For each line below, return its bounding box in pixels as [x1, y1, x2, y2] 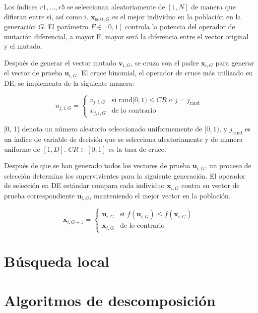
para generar [215, 57, 254, 67]
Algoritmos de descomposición [4, 290, 216, 310]
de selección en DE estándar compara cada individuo [4, 180, 165, 190]
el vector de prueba [4, 67, 63, 78]
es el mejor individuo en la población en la [112, 11, 241, 21]
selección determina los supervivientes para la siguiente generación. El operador [4, 170, 246, 181]
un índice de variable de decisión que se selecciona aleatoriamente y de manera [4, 133, 243, 144]
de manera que [191, 1, 236, 11]
